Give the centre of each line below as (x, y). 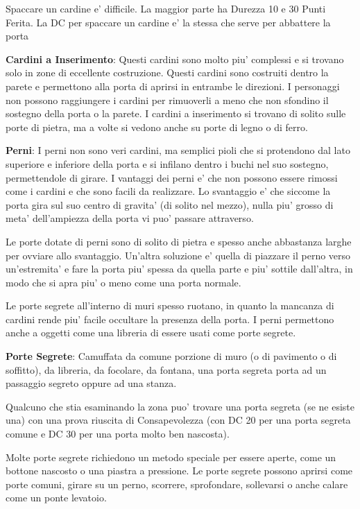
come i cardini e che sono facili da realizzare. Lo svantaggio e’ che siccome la (168, 191)
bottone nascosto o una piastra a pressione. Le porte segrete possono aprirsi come (179, 471)
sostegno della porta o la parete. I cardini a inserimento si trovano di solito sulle (176, 113)
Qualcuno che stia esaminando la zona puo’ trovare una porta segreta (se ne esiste (180, 406)
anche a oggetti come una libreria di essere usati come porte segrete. (151, 333)
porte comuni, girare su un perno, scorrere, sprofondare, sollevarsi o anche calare (177, 484)
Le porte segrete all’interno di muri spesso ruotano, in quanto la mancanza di (170, 305)
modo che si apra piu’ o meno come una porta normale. (123, 282)
